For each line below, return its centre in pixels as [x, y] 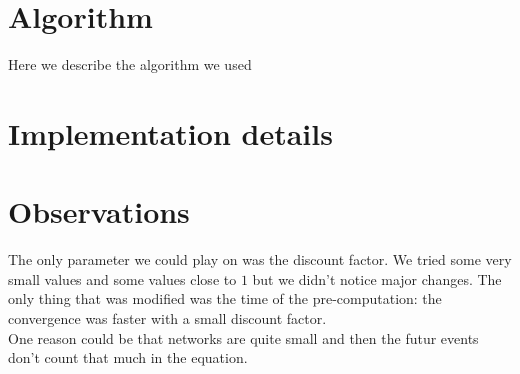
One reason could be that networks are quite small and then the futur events [243, 337]
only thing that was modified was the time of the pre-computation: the [225, 298]
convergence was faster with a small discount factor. [167, 318]
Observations [99, 211]
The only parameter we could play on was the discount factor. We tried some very [260, 259]
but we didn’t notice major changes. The [377, 278]
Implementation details [170, 132]
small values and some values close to [122, 278]
